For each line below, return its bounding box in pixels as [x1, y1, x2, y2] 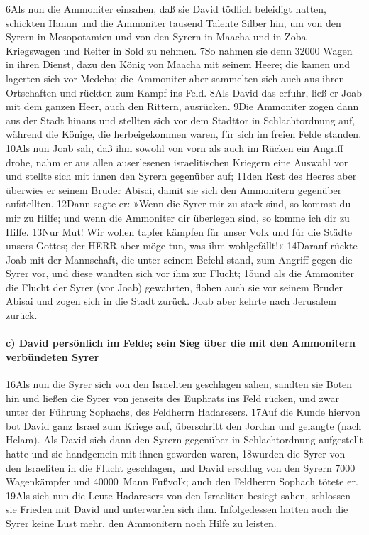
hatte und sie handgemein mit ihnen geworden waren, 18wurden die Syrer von [6, 446, 346, 461]
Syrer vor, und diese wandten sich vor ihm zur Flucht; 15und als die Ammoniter [6, 266, 355, 281]
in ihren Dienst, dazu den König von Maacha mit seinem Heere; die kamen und [6, 57, 350, 72]
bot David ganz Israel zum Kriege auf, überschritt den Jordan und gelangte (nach [6, 418, 362, 433]
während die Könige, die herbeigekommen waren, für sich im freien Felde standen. [6, 126, 362, 141]
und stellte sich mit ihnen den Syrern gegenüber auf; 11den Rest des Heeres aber [6, 168, 357, 183]
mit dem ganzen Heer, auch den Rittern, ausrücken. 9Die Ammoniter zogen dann [6, 99, 359, 114]
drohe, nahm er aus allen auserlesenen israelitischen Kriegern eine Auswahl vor [6, 154, 348, 169]
